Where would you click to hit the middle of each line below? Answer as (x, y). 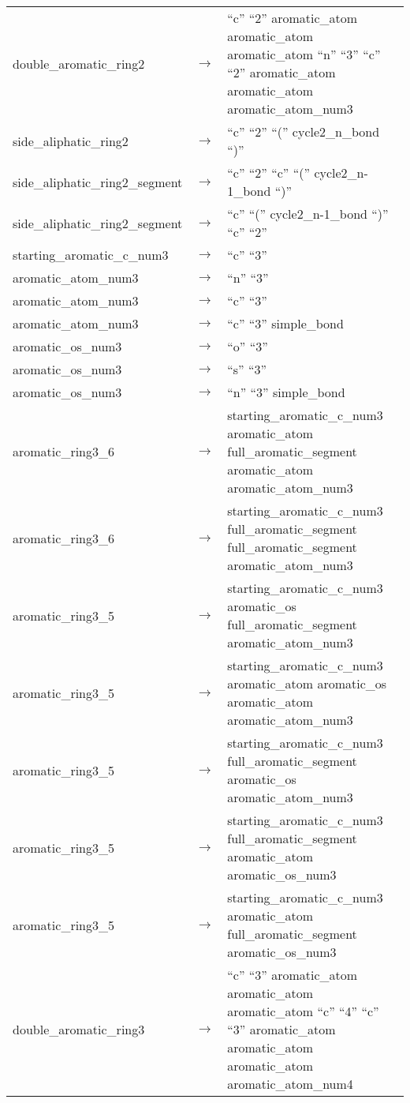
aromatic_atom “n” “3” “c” (304, 54)
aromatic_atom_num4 (290, 1084)
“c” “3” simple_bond (285, 323)
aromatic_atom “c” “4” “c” (303, 1011)
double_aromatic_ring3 (79, 1029)
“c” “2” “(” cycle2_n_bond (304, 131)
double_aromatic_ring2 (79, 63)
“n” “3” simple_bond (286, 392)
